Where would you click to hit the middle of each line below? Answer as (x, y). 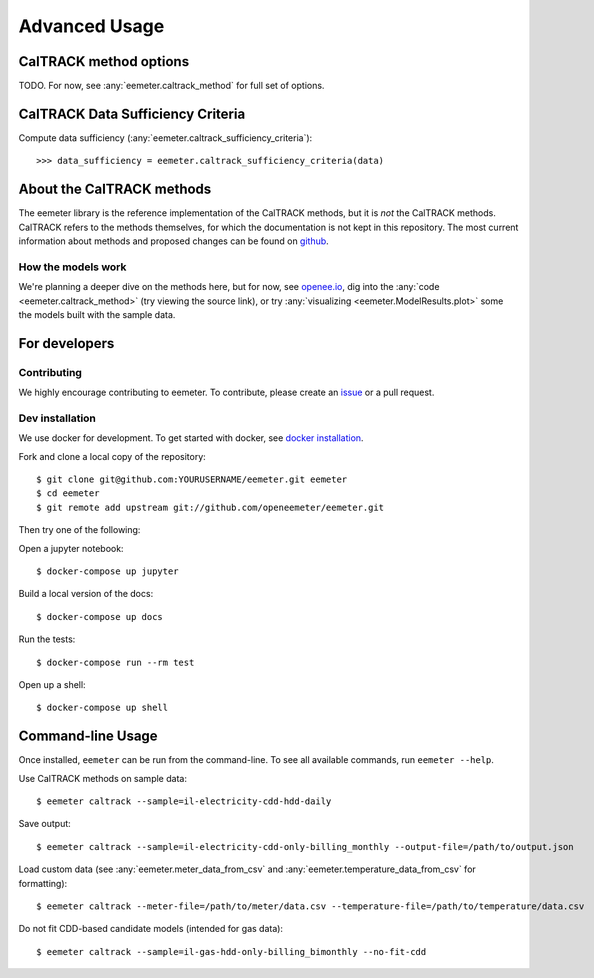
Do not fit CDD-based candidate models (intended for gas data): (151, 929)
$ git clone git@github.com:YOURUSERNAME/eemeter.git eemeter (192, 479)
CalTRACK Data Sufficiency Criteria (132, 113)
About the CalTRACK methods (115, 189)
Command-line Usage (88, 736)
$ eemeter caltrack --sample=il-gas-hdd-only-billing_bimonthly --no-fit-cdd (231, 951)
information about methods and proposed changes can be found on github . (173, 241)
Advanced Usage (91, 26)
